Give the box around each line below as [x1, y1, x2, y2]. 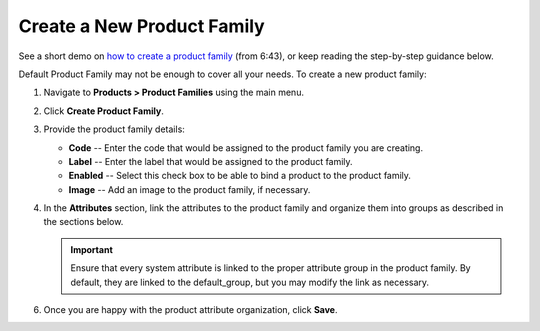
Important [70, 243, 114, 255]
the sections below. [43, 216, 124, 228]
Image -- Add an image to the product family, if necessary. [68, 183, 311, 195]
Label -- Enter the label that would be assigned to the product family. [68, 155, 354, 167]
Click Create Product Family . [43, 105, 164, 117]
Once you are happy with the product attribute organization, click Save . [43, 304, 339, 316]
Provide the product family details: [43, 123, 185, 135]
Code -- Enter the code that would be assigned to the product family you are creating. [68, 141, 424, 154]
